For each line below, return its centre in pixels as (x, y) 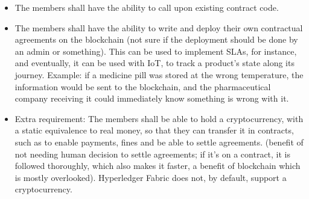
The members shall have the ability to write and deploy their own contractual (159, 27)
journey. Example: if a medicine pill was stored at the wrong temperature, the (159, 74)
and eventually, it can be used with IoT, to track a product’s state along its (154, 63)
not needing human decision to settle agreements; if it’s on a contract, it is (152, 154)
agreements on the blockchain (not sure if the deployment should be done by (156, 39)
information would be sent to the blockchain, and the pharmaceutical (143, 86)
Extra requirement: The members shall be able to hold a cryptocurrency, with (159, 118)
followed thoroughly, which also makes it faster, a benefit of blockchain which (158, 166)
